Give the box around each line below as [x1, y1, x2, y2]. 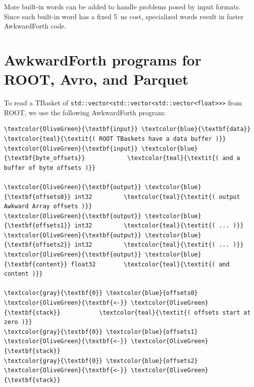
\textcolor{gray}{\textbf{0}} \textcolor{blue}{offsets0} [4, 290, 198, 297]
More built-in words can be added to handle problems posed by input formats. [4, 1, 241, 11]
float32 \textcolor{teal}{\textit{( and [71, 260, 230, 268]
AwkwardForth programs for [4, 49, 201, 69]
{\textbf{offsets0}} [4, 193, 71, 200]
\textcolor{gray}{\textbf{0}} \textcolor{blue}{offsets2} [4, 357, 198, 364]
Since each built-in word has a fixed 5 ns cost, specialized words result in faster [4, 11, 244, 21]
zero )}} [4, 319, 32, 326]
